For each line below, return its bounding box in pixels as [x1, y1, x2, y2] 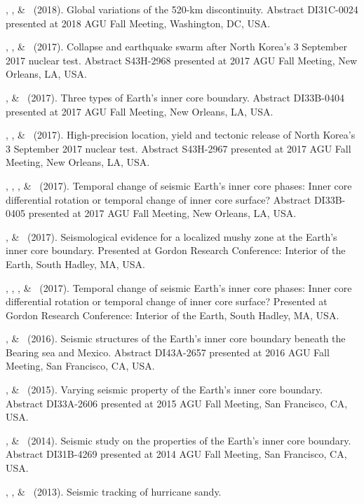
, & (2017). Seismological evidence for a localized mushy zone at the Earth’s [6, 229, 337, 244]
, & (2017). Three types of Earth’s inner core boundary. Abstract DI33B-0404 [6, 90, 344, 104]
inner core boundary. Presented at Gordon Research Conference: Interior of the [6, 243, 346, 258]
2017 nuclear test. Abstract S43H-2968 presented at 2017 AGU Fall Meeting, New [6, 52, 358, 67]
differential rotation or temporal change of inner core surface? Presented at [6, 294, 328, 309]
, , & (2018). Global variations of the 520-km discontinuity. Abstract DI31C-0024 [6, 2, 358, 16]
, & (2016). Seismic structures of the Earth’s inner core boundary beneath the [6, 331, 346, 346]
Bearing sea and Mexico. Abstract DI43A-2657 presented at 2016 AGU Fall [6, 344, 330, 359]
